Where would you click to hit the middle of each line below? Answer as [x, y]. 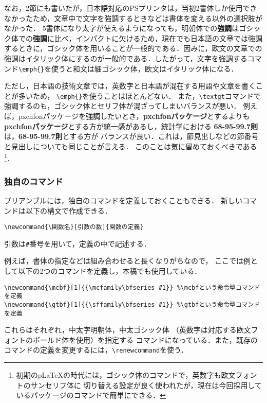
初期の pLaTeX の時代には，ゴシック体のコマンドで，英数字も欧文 [126, 375]
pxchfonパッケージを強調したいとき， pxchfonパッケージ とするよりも [134, 116]
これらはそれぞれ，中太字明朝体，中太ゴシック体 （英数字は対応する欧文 [128, 330]
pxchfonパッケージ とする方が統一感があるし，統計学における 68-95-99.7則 [131, 126]
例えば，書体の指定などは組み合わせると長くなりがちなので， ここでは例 [128, 261]
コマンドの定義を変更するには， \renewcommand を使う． [96, 350]
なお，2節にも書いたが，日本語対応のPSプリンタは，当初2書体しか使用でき [131, 8]
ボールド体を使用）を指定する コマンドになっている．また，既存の [145, 339]
